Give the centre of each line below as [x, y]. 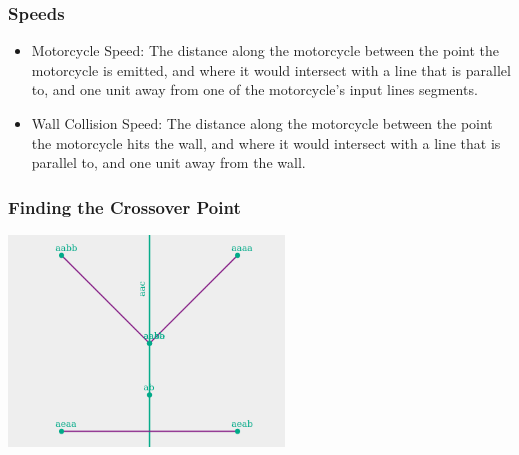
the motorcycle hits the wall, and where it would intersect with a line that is [266, 142]
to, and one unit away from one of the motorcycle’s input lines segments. [254, 89]
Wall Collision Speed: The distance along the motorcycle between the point [262, 123]
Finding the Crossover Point [124, 206]
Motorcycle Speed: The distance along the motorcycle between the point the [265, 50]
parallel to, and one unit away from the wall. [168, 162]
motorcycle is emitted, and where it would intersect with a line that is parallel [271, 69]
